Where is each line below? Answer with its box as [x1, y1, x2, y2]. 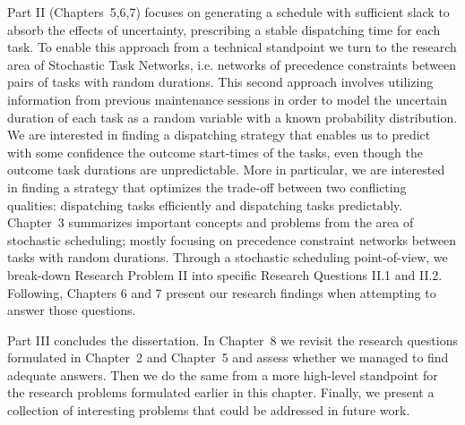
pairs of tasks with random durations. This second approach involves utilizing [7, 72, 434, 91]
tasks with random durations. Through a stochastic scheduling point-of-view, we [7, 248, 448, 267]
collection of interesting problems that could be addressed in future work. [7, 401, 410, 420]
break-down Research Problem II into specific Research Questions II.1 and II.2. [7, 265, 443, 284]
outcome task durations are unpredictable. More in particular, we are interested [7, 160, 445, 179]
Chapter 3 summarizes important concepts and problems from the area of [7, 213, 414, 232]
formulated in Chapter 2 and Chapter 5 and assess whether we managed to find [7, 348, 449, 367]
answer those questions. [7, 301, 136, 319]
